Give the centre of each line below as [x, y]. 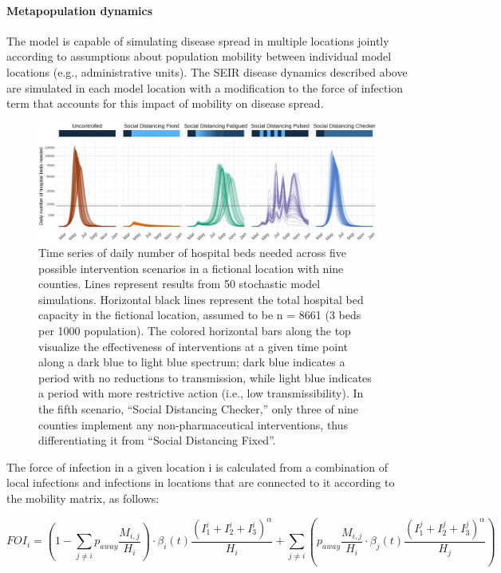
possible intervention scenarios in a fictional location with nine [191, 268]
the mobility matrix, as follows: [83, 498]
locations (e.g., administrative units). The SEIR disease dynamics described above [207, 71]
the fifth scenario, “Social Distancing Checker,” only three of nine [199, 408]
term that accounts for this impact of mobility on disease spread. [165, 103]
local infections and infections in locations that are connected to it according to [201, 482]
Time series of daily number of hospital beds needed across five [192, 252]
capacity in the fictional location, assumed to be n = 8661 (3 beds [200, 315]
